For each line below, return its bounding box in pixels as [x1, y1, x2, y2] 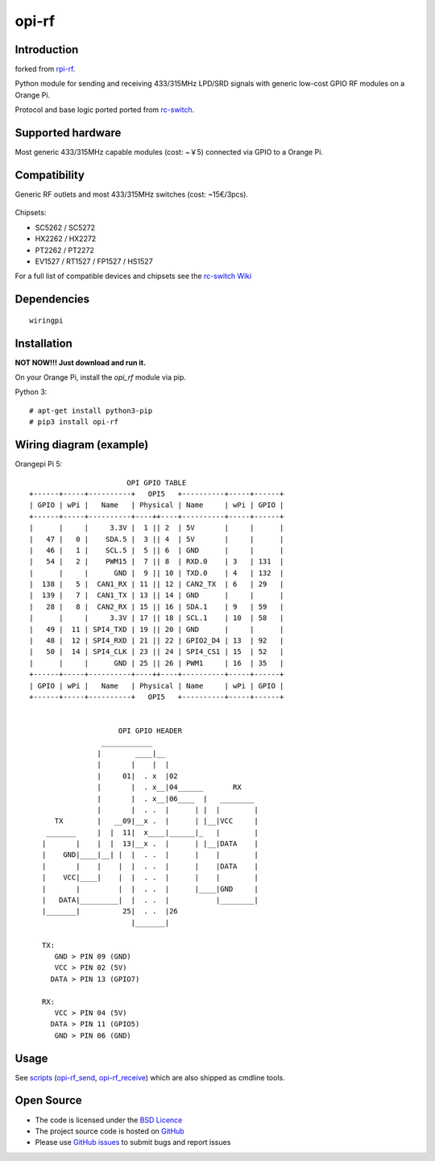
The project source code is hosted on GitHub [35, 1126, 184, 1136]
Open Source [14, 1093, 82, 1108]
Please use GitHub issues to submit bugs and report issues [35, 1138, 231, 1147]
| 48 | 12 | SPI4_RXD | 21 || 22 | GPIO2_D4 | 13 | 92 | [29, 636, 284, 645]
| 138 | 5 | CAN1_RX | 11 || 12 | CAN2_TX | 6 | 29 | [29, 580, 284, 589]
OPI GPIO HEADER [118, 726, 183, 735]
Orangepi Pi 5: [14, 460, 63, 469]
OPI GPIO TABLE [126, 478, 187, 487]
